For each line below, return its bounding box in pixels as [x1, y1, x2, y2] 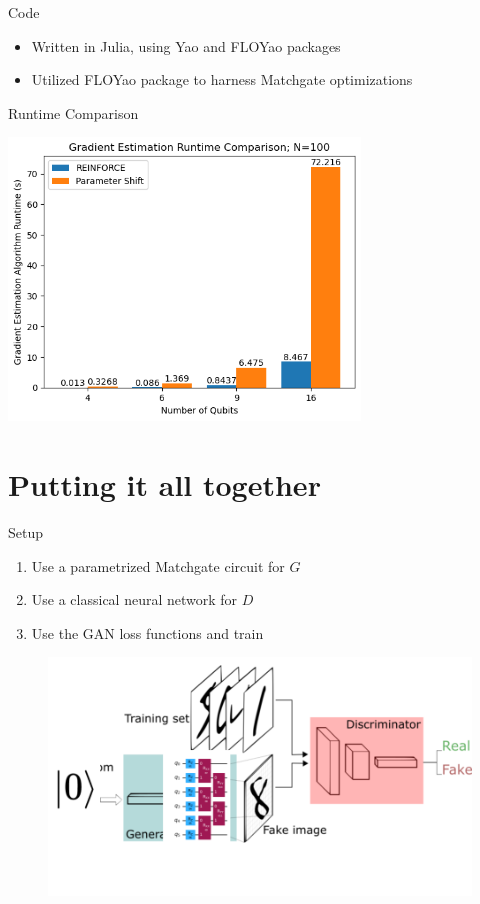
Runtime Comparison [8, 102, 139, 123]
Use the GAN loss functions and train [31, 622, 264, 643]
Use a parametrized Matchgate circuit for [31, 555, 285, 576]
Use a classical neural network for [31, 589, 238, 610]
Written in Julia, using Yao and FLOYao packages [31, 35, 341, 56]
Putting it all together [8, 464, 321, 505]
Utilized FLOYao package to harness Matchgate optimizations [31, 69, 413, 90]
